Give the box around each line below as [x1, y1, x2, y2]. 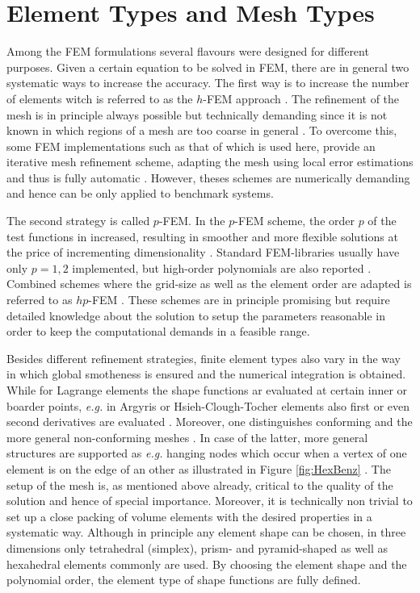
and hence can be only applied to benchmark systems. [6, 185, 274, 202]
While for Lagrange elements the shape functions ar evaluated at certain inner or [6, 382, 408, 398]
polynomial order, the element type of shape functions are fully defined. [6, 571, 361, 588]
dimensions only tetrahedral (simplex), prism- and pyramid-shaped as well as [6, 539, 388, 556]
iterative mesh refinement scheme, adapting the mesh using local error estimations [6, 153, 414, 170]
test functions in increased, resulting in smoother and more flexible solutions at [6, 228, 398, 244]
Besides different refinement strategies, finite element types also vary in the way [6, 349, 401, 366]
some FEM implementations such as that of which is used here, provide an [6, 137, 376, 154]
